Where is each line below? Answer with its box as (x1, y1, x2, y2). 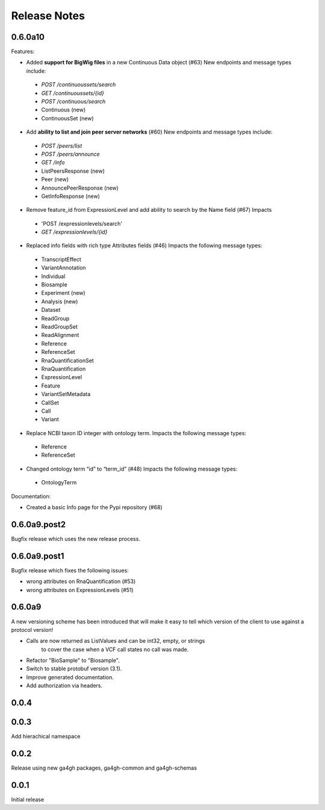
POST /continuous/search (41, 98, 106, 105)
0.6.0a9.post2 (11, 519, 66, 530)
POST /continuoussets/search (41, 81, 116, 88)
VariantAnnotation (41, 264, 87, 271)
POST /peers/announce (41, 150, 101, 158)
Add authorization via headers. (26, 682, 103, 689)
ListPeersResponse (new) (41, 167, 105, 175)
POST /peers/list (41, 142, 82, 149)
